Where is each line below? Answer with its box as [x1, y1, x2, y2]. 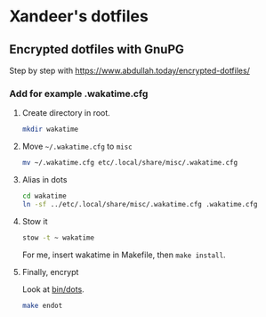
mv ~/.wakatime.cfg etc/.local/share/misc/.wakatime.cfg [21, 158, 238, 167]
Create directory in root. [21, 108, 111, 118]
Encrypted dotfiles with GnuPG [9, 42, 185, 57]
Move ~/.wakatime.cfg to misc [21, 141, 133, 152]
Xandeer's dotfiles [9, 6, 149, 27]
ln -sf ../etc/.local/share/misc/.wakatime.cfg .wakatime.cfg [21, 199, 258, 208]
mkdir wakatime [21, 125, 79, 134]
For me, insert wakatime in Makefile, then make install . [21, 249, 226, 260]
